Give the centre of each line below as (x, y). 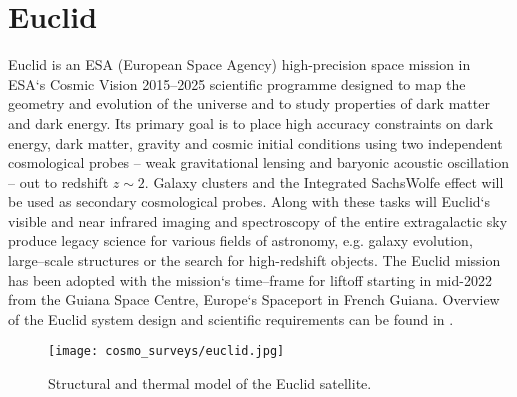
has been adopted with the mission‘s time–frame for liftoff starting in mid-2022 (250, 279)
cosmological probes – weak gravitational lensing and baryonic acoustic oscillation (259, 162)
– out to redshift (58, 181)
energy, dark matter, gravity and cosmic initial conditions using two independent (255, 142)
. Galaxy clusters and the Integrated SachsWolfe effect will (324, 181)
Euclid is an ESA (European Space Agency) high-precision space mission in (239, 64)
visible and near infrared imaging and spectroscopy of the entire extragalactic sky (258, 220)
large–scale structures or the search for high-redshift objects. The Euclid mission (254, 260)
